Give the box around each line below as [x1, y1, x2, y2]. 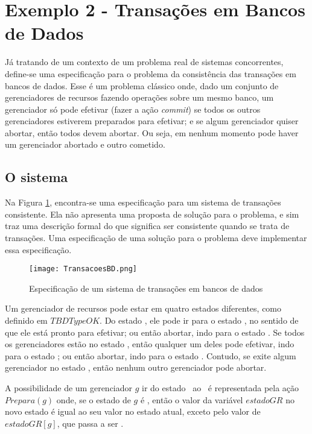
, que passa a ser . [57, 417, 124, 429]
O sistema [5, 168, 68, 186]
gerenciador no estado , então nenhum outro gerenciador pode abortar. [5, 361, 267, 374]
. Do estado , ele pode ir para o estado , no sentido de [100, 314, 299, 327]
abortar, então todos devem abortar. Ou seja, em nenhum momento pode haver [5, 126, 299, 139]
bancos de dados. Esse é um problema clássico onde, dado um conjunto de [5, 79, 279, 92]
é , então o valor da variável [140, 393, 243, 406]
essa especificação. [5, 243, 72, 256]
